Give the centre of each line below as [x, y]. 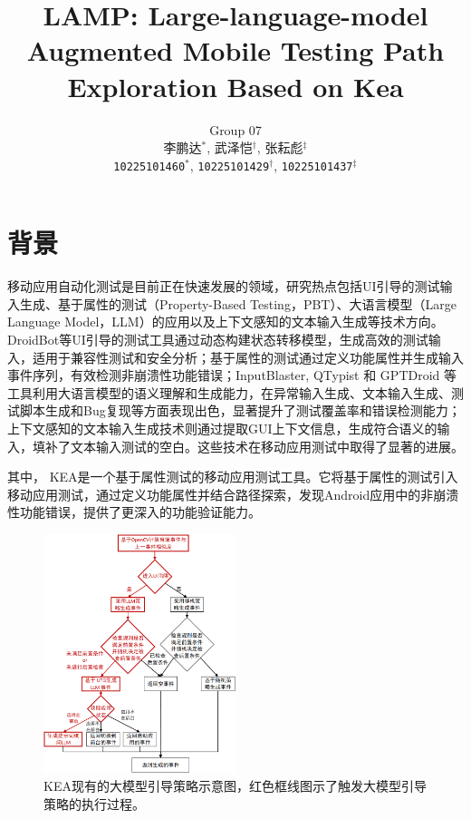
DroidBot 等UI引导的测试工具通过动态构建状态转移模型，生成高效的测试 [218, 340]
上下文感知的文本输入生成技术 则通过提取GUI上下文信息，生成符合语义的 [222, 429]
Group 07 [235, 129]
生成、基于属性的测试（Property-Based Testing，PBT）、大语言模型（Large [238, 303]
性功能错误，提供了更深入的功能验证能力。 [134, 512]
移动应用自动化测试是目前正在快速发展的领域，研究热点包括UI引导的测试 [224, 286]
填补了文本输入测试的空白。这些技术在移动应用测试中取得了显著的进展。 [248, 446]
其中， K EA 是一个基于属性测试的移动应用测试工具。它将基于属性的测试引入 [233, 477]
